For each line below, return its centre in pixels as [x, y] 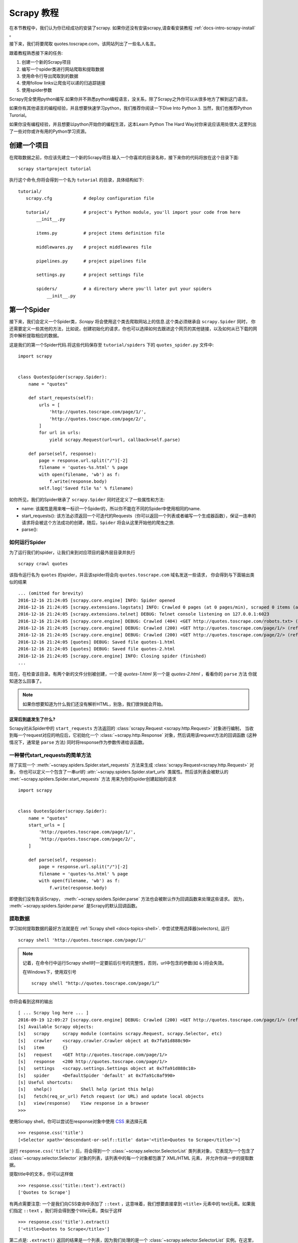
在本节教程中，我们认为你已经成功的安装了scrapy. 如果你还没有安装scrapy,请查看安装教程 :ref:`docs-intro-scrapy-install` [132, 28]
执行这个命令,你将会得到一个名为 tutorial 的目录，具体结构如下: [76, 180]
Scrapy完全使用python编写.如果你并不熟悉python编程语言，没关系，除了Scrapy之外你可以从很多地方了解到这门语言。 [130, 99]
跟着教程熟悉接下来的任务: [36, 53]
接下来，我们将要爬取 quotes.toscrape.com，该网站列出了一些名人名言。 [84, 44]
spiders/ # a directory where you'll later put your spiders [124, 289]
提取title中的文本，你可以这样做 [41, 1174]
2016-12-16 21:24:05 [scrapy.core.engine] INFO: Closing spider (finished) [112, 656]
